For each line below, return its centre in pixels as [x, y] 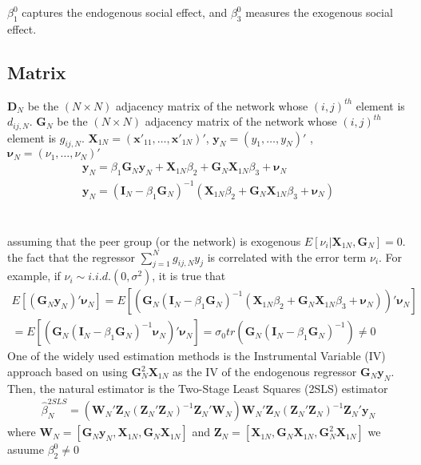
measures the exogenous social [319, 12]
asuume [26, 449]
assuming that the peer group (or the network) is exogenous [154, 241]
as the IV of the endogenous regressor [265, 372]
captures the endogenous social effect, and [125, 12]
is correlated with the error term [287, 257]
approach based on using [68, 372]
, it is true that [189, 276]
